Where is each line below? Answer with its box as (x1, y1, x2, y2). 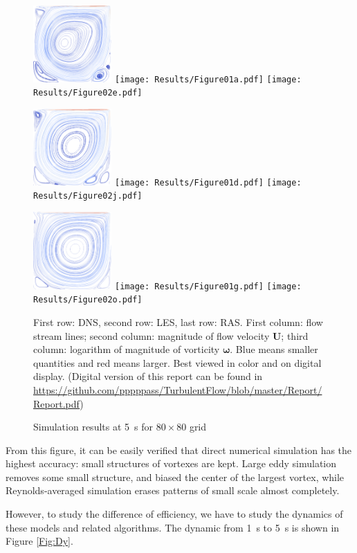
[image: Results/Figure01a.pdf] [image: (115, 74, 302, 84)
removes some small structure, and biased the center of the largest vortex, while (6, 469, 345, 484)
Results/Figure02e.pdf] (33, 88, 143, 98)
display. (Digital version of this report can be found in (33, 369, 263, 383)
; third (281, 328, 309, 343)
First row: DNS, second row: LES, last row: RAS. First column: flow (33, 314, 323, 329)
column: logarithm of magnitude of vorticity (33, 342, 220, 356)
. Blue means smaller (230, 342, 318, 356)
